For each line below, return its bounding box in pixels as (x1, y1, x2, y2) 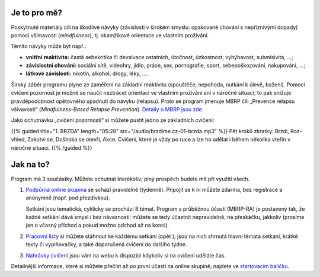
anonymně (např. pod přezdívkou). (25, 194, 110, 201)
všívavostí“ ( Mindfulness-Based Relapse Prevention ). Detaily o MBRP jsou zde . (11, 106, 204, 113)
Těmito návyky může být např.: (11, 43, 86, 50)
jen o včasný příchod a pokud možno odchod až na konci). (25, 222, 169, 229)
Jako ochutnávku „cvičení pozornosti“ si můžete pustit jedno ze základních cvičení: (11, 117, 215, 124)
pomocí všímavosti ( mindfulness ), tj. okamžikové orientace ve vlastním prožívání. (11, 31, 209, 38)
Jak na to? (11, 160, 50, 170)
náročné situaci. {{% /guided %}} (11, 144, 92, 151)
